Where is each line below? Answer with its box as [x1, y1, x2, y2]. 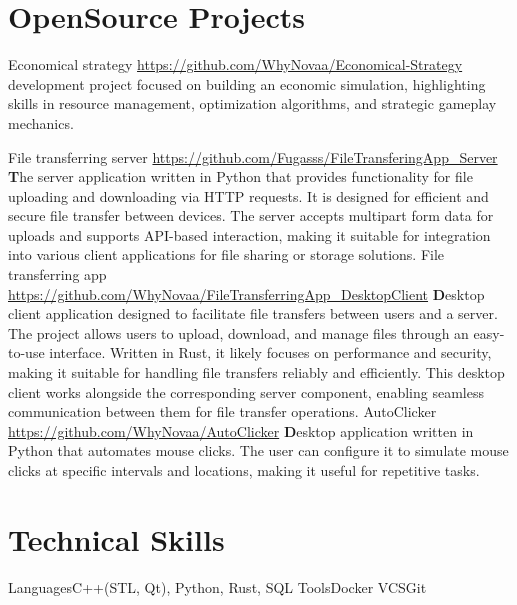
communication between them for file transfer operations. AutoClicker [8, 401, 437, 422]
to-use [8, 342, 45, 363]
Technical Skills [8, 518, 225, 559]
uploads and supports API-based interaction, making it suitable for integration [8, 224, 491, 245]
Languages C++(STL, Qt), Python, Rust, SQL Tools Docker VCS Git [8, 576, 427, 597]
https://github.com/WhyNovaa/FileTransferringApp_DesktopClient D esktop [8, 283, 485, 304]
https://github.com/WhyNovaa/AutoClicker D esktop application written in [8, 420, 474, 441]
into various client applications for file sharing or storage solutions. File [8, 244, 445, 265]
